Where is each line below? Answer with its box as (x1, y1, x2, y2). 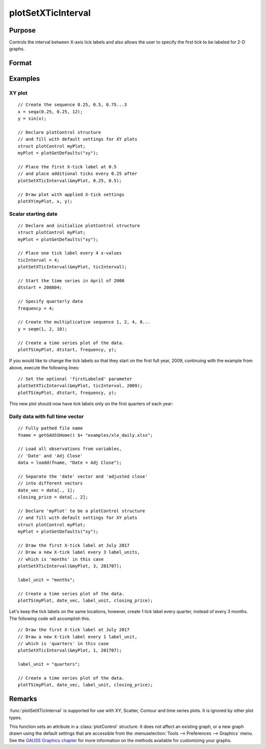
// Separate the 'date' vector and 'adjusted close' (18, 473, 148, 479)
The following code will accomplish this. (9, 616, 91, 621)
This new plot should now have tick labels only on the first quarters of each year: (9, 401, 173, 407)
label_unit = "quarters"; (18, 661, 81, 667)
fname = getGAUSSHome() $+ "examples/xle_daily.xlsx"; (18, 432, 153, 438)
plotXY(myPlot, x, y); (18, 198, 73, 204)
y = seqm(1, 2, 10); (18, 326, 67, 332)
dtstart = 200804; (18, 285, 63, 291)
